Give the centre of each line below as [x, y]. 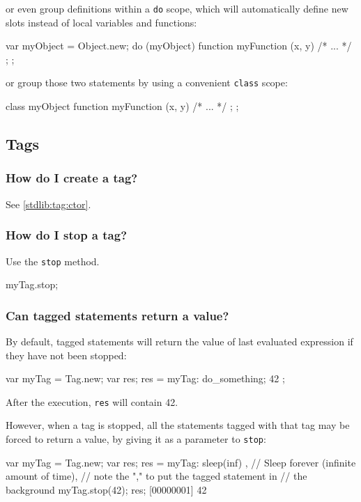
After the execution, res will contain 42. [92, 401]
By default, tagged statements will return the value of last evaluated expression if [179, 341]
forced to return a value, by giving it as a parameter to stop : [136, 439]
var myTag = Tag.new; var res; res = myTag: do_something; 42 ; [145, 378]
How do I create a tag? [72, 178]
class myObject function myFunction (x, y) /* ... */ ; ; [122, 106]
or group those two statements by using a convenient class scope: [147, 83]
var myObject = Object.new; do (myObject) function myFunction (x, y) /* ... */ [179, 46]
